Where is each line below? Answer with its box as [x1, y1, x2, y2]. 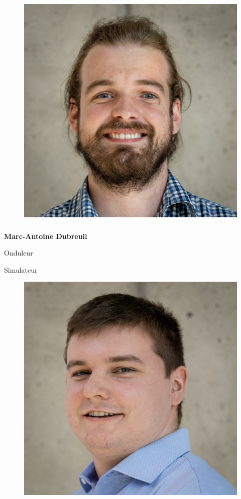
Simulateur [4, 264, 38, 275]
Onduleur [4, 247, 33, 258]
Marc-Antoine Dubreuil [4, 230, 87, 241]
